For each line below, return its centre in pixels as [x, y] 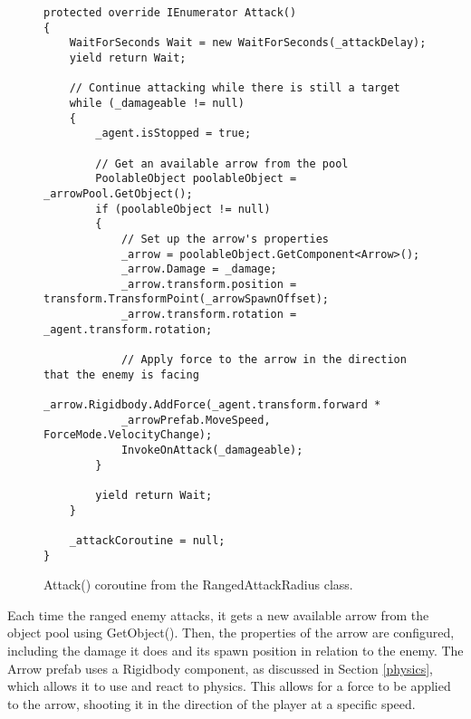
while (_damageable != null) [157, 103]
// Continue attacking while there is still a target [235, 88]
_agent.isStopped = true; [173, 134]
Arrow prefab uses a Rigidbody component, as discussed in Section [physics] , [220, 668]
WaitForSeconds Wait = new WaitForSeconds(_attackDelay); [248, 43]
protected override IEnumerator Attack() [170, 13]
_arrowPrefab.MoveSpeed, [196, 420]
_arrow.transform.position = [209, 284]
